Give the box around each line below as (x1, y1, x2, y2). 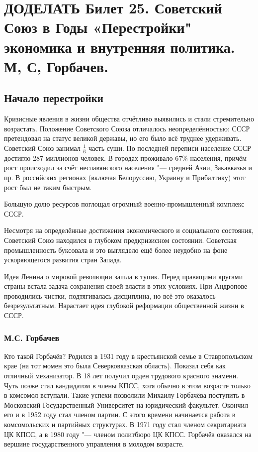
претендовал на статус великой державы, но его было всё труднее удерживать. (4, 133, 242, 143)
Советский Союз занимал (4, 142, 81, 153)
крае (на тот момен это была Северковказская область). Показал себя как (4, 360, 226, 371)
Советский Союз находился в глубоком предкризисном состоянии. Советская (4, 234, 237, 245)
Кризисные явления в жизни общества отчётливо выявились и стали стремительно (4, 113, 255, 124)
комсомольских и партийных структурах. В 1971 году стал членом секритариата (4, 419, 247, 430)
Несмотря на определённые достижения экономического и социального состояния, (4, 225, 254, 235)
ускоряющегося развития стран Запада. (4, 254, 122, 265)
